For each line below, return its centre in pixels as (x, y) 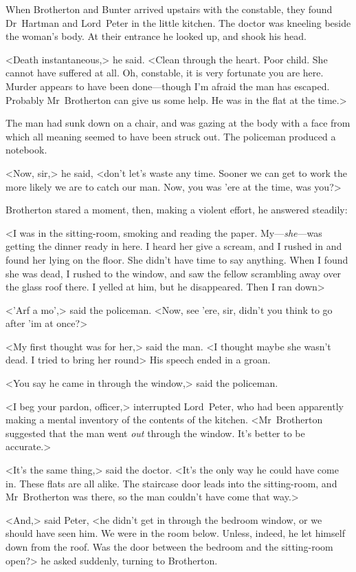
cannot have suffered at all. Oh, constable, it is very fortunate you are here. (165, 73)
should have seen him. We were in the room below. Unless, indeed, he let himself (175, 533)
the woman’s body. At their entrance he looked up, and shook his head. (156, 36)
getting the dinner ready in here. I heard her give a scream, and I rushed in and (174, 246)
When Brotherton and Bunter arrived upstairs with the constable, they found (169, 9)
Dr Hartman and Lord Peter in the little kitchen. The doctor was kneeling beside (178, 22)
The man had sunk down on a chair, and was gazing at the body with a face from (178, 123)
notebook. (26, 150)
